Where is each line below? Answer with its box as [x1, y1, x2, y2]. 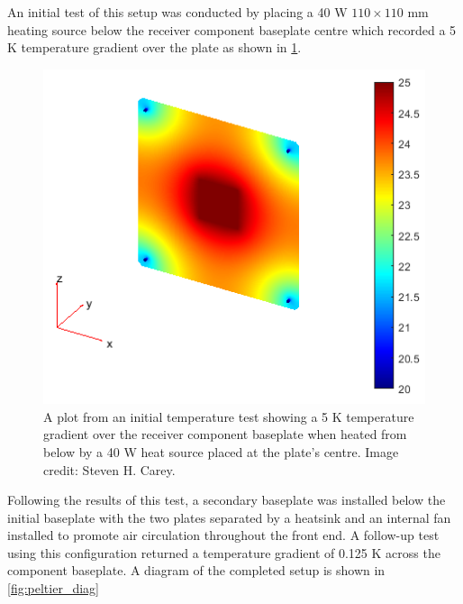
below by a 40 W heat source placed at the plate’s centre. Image [43, 442, 399, 461]
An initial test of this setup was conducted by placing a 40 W [7, 3, 348, 21]
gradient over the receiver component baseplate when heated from [43, 425, 407, 444]
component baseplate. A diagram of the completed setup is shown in [7, 561, 386, 580]
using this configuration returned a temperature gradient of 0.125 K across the [7, 543, 440, 562]
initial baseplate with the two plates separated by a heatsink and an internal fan [7, 508, 451, 526]
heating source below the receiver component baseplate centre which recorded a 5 [7, 20, 457, 39]
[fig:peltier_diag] [7, 579, 99, 598]
